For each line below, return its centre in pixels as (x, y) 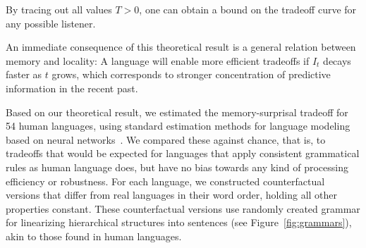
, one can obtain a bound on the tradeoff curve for (248, 9)
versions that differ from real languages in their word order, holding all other (172, 195)
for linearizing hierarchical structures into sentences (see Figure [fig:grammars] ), (179, 222)
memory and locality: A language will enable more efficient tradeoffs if (158, 60)
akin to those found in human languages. (94, 236)
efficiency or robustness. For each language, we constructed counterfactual (165, 181)
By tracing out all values (59, 9)
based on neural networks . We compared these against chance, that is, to (166, 139)
